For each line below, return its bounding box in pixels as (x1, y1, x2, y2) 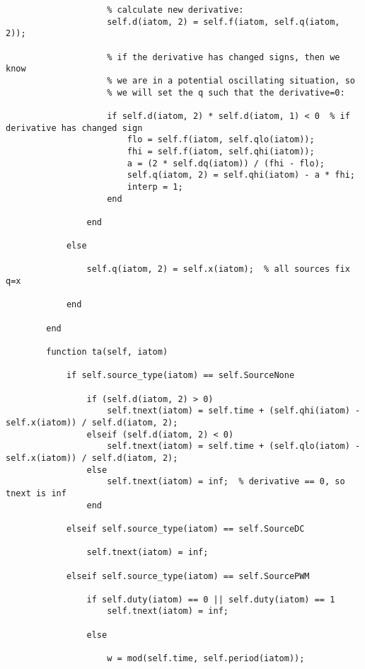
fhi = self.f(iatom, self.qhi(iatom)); (127, 146, 315, 156)
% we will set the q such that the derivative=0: (107, 87, 345, 98)
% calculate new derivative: (107, 5, 244, 15)
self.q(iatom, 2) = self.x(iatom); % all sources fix (86, 264, 350, 275)
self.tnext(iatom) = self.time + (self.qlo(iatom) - (107, 441, 361, 452)
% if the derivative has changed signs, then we (107, 52, 340, 62)
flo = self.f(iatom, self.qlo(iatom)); (127, 135, 315, 145)
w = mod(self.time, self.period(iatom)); (107, 653, 305, 664)
